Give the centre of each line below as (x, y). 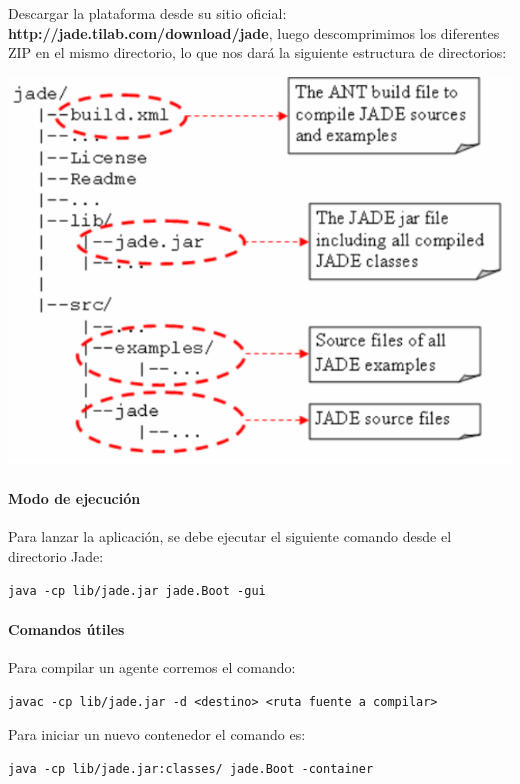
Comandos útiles (66, 628)
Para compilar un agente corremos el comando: (152, 667)
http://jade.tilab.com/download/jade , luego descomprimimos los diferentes (254, 32)
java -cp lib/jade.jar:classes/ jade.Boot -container (191, 768)
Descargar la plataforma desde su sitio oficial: (147, 13)
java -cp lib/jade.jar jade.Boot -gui (137, 590)
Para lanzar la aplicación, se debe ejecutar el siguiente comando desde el (230, 536)
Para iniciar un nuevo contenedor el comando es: (157, 734)
